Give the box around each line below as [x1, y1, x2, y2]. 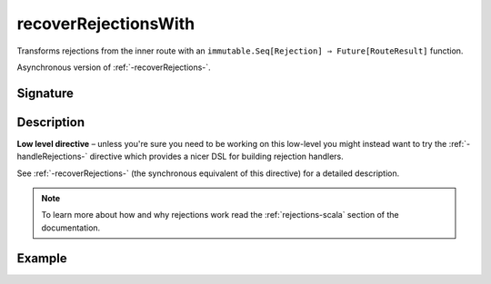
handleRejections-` [16, 151, 88, 162]
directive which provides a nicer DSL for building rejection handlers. [89, 151, 345, 162]
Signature [16, 85, 75, 101]
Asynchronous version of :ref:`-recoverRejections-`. [16, 62, 211, 73]
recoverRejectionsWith [16, 14, 195, 34]
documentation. [41, 222, 101, 233]
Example [16, 250, 67, 266]
